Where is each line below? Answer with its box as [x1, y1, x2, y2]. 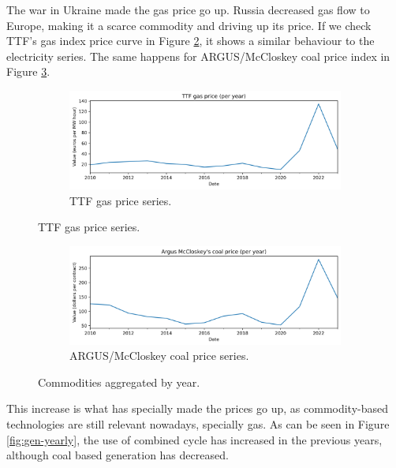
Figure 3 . [6, 63, 50, 80]
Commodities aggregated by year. [38, 373, 200, 390]
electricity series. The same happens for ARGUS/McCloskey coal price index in [6, 47, 390, 64]
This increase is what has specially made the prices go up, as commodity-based [6, 400, 389, 417]
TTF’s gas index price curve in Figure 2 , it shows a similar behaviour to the [6, 32, 375, 49]
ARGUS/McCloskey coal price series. [69, 347, 249, 364]
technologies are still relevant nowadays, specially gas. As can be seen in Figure [6, 416, 390, 432]
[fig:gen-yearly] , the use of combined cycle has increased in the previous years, [6, 431, 383, 447]
